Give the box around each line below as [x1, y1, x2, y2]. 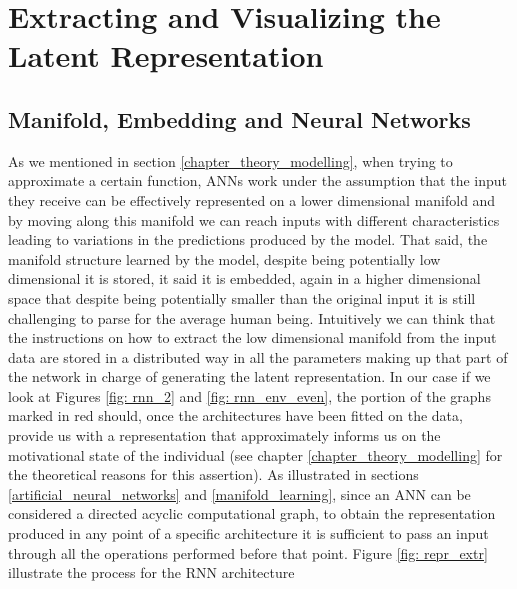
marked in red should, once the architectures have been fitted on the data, [8, 405, 463, 426]
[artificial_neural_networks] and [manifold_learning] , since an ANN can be [8, 483, 471, 504]
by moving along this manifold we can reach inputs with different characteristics [8, 209, 500, 230]
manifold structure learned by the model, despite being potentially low [8, 248, 441, 269]
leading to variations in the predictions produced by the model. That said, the [8, 229, 488, 250]
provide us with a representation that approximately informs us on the [8, 425, 441, 446]
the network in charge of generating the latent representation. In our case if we [8, 366, 491, 387]
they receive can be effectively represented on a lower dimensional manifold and [8, 189, 496, 210]
